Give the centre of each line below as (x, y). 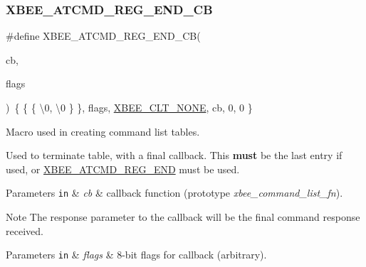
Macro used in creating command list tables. (103, 131)
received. (25, 230)
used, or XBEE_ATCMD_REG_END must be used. (123, 169)
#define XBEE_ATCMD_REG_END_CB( (103, 36)
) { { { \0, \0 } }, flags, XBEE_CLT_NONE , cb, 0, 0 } (129, 107)
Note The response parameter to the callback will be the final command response (183, 217)
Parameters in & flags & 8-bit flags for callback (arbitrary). (136, 255)
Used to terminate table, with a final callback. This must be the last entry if (174, 155)
